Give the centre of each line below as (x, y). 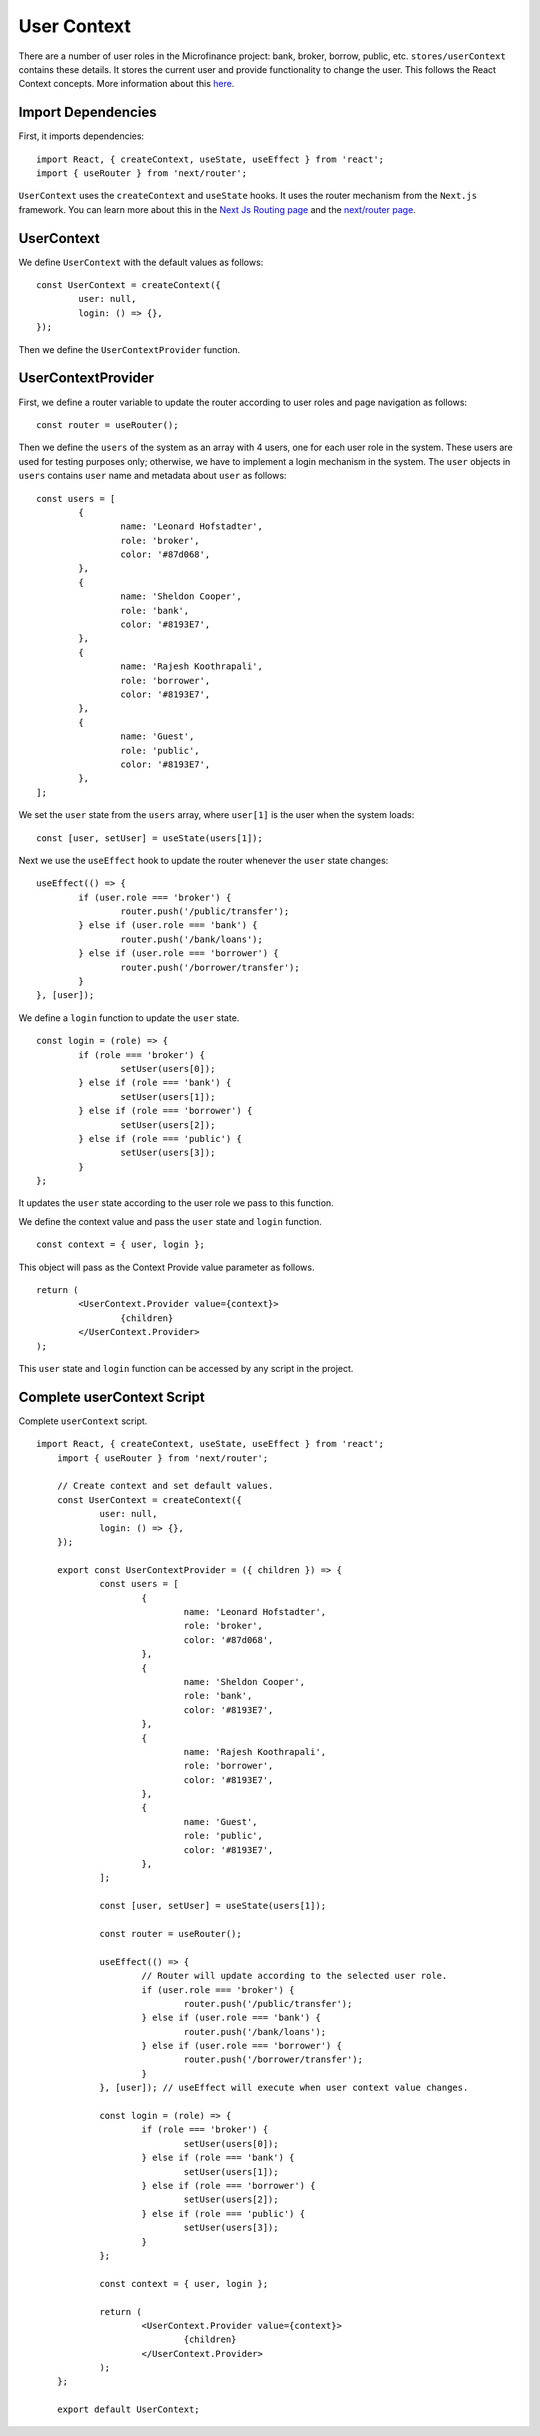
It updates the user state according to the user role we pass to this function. (176, 1203)
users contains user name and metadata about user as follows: (152, 476)
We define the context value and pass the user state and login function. (170, 1221)
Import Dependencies (87, 112)
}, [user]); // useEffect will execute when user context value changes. (284, 2088)
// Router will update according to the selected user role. (294, 1976)
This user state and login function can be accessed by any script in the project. (186, 1368)
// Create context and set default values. (165, 1486)
